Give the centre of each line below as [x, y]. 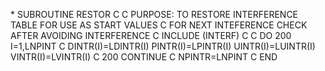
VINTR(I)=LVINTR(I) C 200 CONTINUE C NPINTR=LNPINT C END [144, 57]
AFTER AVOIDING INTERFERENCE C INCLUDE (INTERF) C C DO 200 [151, 35]
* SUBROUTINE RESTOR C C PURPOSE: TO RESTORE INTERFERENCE [154, 14]
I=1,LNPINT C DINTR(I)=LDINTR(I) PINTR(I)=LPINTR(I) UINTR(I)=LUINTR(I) [163, 46]
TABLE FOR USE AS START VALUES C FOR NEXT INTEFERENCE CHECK [159, 25]
